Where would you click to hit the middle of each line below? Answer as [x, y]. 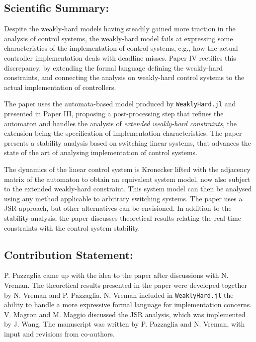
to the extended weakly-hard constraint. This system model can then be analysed [128, 189]
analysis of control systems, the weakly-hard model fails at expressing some [119, 38]
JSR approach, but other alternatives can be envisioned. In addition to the [118, 208]
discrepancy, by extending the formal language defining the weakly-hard [114, 67]
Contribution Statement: [69, 254]
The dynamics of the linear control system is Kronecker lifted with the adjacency [127, 169]
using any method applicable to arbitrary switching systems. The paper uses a [123, 198]
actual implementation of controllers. [60, 87]
